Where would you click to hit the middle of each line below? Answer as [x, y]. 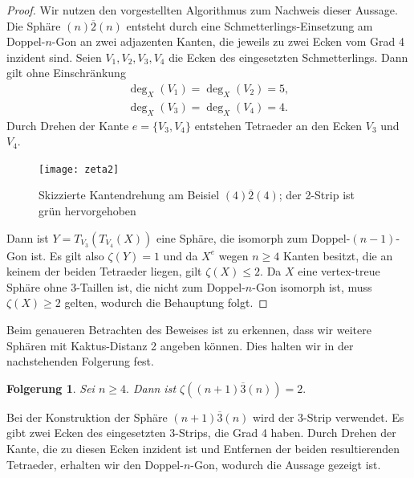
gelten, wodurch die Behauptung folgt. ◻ [166, 302]
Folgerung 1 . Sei [51, 388]
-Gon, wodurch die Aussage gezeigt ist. [286, 464]
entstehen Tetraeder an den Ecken [278, 125]
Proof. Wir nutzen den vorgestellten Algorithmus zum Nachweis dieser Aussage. [202, 10]
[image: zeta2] [79, 169]
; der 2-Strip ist [317, 195]
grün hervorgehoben [87, 211]
